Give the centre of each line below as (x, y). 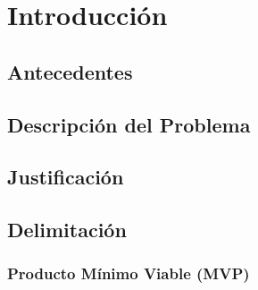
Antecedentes (70, 71)
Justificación (66, 177)
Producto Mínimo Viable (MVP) (129, 273)
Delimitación (67, 230)
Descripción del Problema (129, 124)
